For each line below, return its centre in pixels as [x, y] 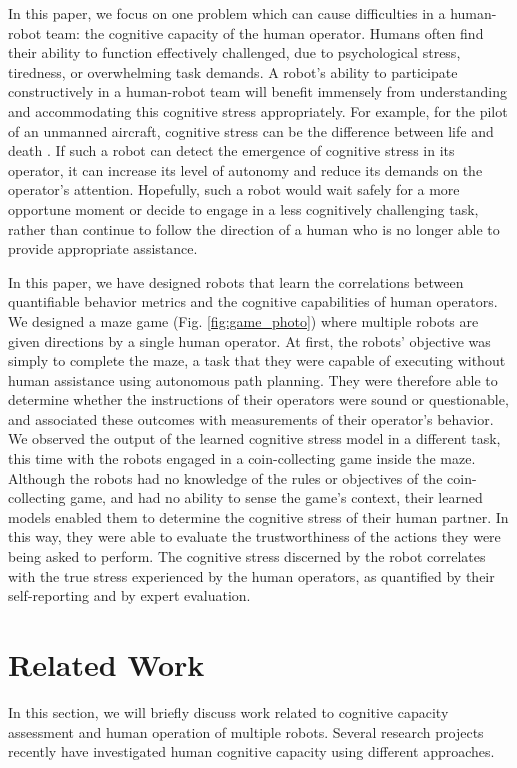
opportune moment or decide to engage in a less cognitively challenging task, [243, 208]
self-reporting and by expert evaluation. [129, 595]
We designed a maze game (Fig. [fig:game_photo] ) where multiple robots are [243, 320]
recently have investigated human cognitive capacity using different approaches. [251, 751]
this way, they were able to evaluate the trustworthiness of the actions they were [254, 536]
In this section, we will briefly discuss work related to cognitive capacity [228, 711]
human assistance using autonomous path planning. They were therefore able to [253, 379]
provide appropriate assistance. [103, 248]
